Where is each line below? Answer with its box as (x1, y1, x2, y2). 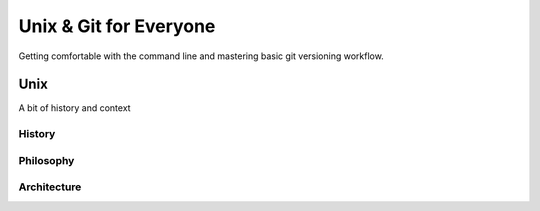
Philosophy (18, 153, 75, 167)
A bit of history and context (18, 102, 131, 114)
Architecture (18, 180, 82, 194)
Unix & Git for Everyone (18, 15, 216, 37)
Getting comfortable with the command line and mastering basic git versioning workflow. (18, 50, 384, 62)
